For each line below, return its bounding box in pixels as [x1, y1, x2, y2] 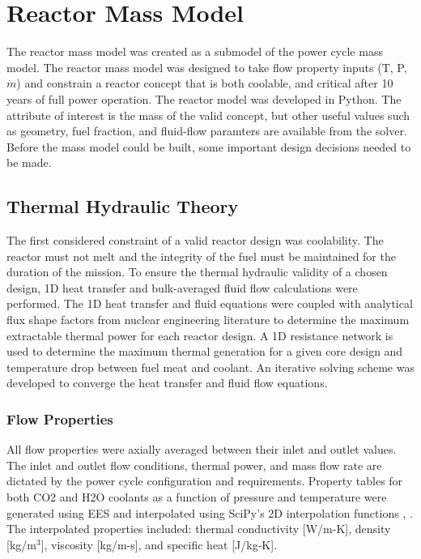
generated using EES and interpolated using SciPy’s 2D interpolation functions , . [6, 504, 413, 521]
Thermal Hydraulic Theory [6, 194, 239, 219]
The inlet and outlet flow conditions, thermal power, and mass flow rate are [6, 456, 382, 473]
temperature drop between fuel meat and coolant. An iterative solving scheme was [6, 358, 415, 375]
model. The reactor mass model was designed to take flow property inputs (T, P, [6, 58, 407, 75]
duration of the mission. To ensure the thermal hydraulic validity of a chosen [6, 263, 388, 280]
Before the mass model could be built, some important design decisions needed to [6, 138, 411, 155]
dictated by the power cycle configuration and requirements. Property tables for [6, 472, 403, 489]
